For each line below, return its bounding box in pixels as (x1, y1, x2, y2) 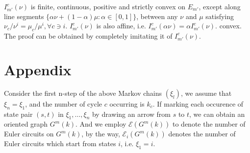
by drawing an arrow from (92, 109, 171, 119)
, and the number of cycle (25, 98, 102, 109)
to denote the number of (172, 119, 246, 129)
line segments (4, 11, 44, 21)
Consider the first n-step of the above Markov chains (4, 87, 162, 98)
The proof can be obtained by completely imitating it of (4, 30, 173, 41)
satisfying (205, 11, 234, 21)
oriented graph (4, 119, 48, 129)
